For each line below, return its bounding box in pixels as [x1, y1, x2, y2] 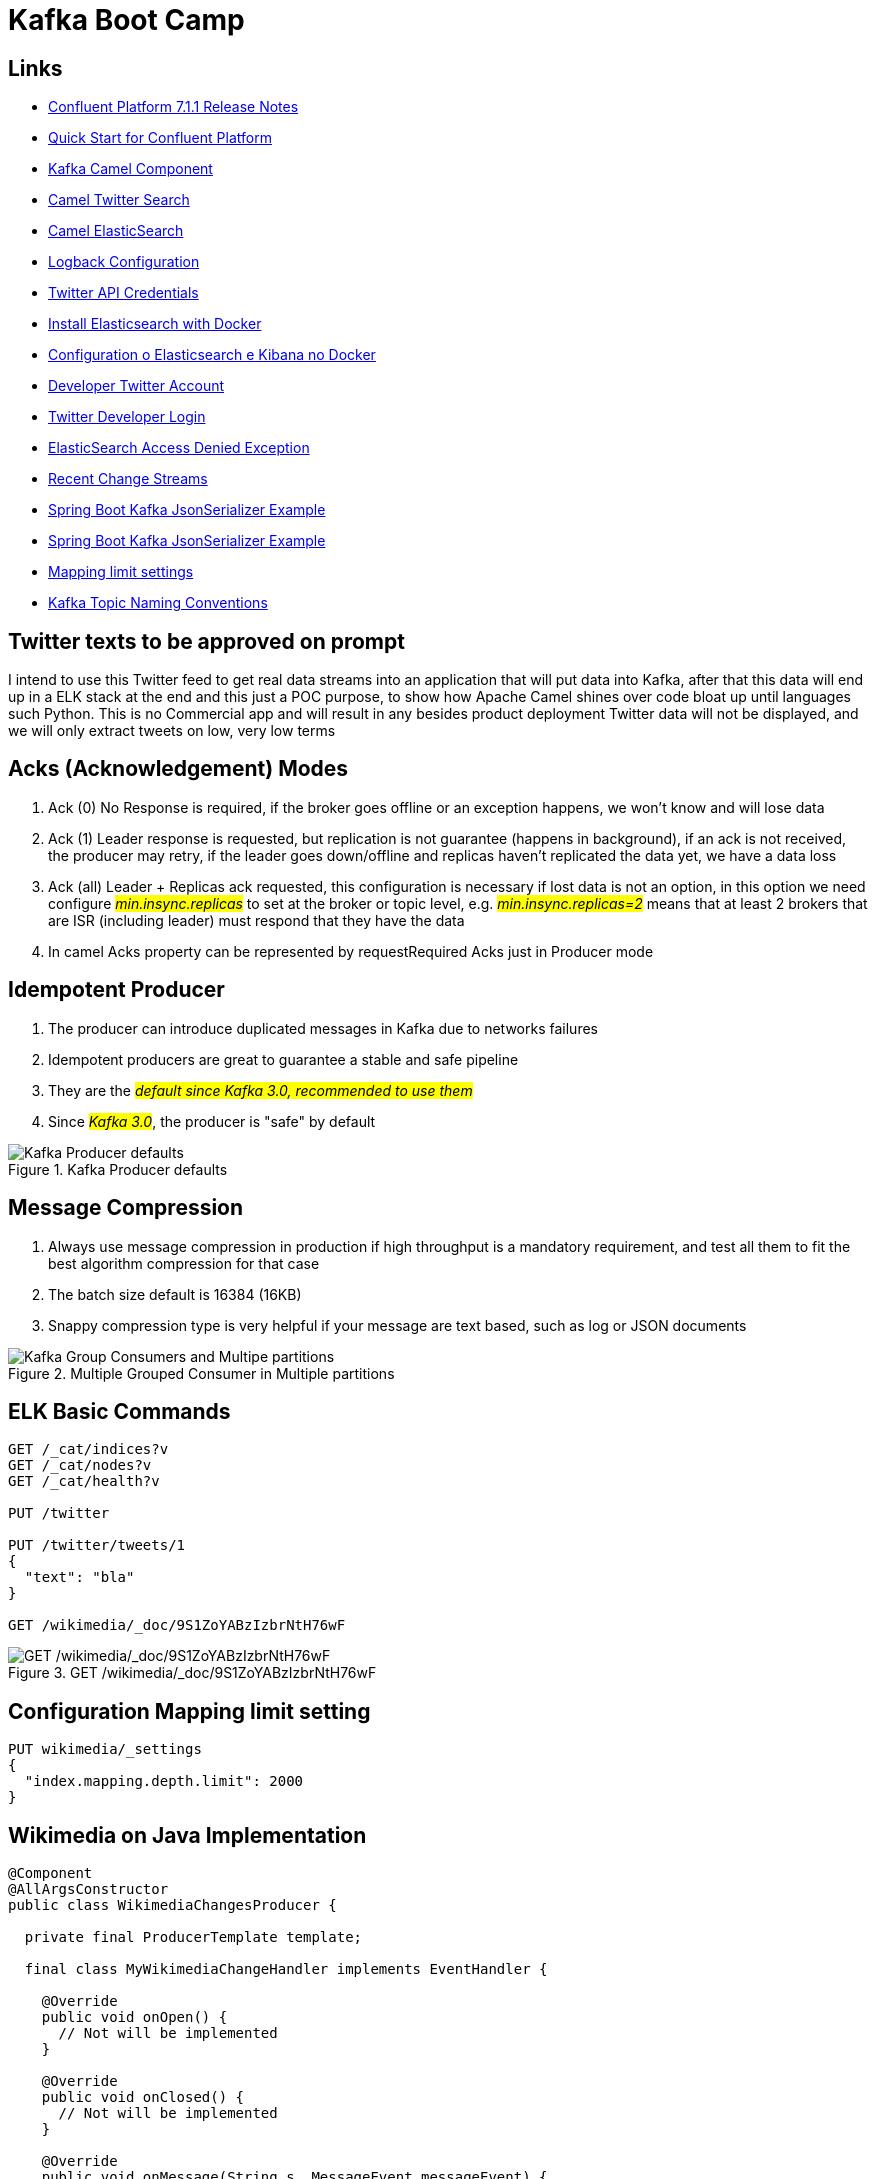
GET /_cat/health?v [8, 1473, 160, 1490]
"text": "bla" [24, 1569, 135, 1586]
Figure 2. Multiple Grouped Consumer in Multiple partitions [8, 1364, 395, 1382]
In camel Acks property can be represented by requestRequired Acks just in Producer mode [48, 942, 654, 960]
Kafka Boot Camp [8, 3, 245, 37]
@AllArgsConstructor [8, 1881, 169, 1898]
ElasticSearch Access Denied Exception [48, 439, 310, 457]
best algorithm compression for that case [48, 1254, 320, 1272]
